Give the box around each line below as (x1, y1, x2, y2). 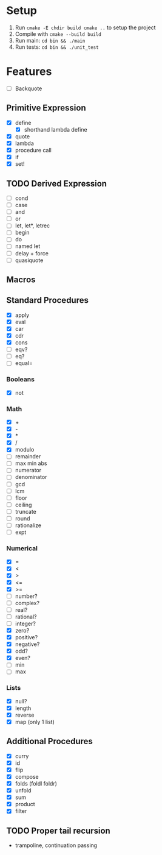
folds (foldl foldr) (15, 780, 58, 787)
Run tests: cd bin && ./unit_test (15, 43, 99, 51)
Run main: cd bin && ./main (15, 37, 86, 44)
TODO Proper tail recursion (6, 825, 110, 835)
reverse (15, 711, 35, 718)
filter (15, 807, 27, 815)
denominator (15, 474, 47, 481)
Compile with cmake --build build (15, 30, 101, 37)
